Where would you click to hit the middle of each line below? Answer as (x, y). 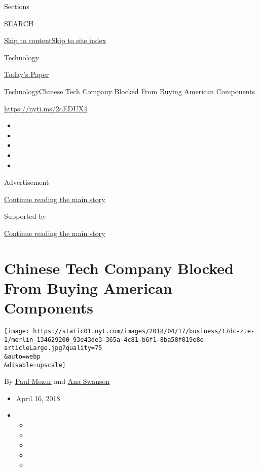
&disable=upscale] (35, 365)
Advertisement (27, 182)
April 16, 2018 (38, 398)
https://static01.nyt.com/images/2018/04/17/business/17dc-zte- (144, 331)
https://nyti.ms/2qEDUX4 (46, 108)
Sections (17, 6)
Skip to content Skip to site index (55, 40)
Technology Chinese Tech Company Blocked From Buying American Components (130, 91)
